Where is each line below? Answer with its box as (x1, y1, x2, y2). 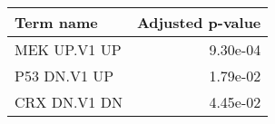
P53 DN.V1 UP (15, 65, 114, 86)
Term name (15, 12, 98, 33)
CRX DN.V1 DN (15, 91, 123, 112)
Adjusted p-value (136, 12, 261, 33)
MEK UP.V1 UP (15, 39, 122, 60)
